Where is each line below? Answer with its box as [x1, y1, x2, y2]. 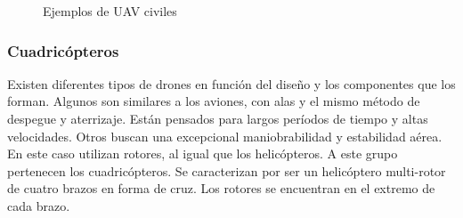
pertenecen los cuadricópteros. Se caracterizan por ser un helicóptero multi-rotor [7, 161, 446, 180]
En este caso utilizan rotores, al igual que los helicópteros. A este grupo [7, 144, 398, 163]
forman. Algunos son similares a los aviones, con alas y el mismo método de [7, 92, 420, 110]
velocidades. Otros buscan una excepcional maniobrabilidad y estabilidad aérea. [7, 126, 443, 145]
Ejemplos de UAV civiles [43, 2, 177, 20]
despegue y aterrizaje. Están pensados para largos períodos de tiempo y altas [7, 109, 428, 127]
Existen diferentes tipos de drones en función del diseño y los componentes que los [7, 74, 456, 93]
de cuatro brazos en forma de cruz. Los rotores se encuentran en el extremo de [7, 179, 435, 198]
